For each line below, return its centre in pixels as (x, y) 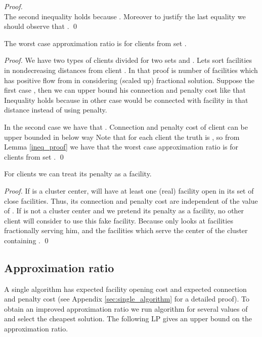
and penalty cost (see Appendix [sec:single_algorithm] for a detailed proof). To (127, 299)
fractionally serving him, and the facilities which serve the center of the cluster (126, 230)
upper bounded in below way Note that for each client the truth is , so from (122, 137)
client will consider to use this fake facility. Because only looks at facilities (119, 220)
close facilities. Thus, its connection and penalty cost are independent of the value (131, 200)
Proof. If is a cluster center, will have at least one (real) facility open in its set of (129, 190)
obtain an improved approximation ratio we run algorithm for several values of (126, 308)
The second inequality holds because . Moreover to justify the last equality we (125, 16)
